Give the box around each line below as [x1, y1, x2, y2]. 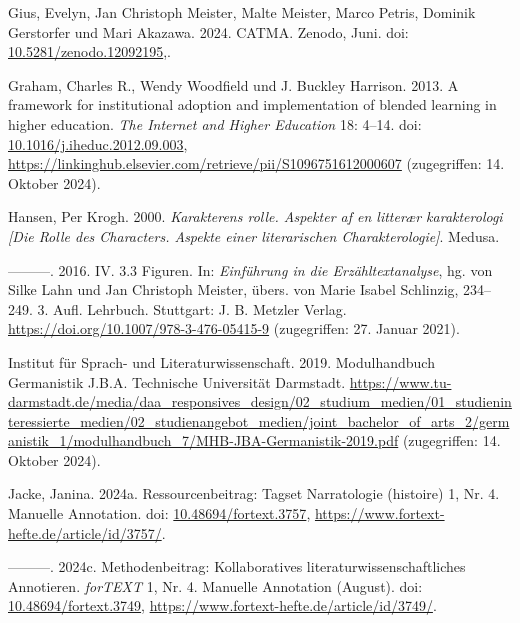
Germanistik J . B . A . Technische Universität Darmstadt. [8, 371, 346, 392]
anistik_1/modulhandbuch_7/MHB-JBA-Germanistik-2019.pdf [8, 430, 399, 451]
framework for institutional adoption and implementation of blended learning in [8, 94, 497, 115]
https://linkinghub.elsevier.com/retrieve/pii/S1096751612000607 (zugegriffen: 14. [8, 153, 505, 174]
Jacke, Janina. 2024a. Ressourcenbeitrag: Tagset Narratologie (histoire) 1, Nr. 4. [8, 483, 500, 504]
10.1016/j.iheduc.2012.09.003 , [8, 133, 188, 154]
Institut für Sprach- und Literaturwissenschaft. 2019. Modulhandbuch [8, 351, 435, 372]
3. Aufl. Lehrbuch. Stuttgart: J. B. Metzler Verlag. [37, 298, 347, 319]
